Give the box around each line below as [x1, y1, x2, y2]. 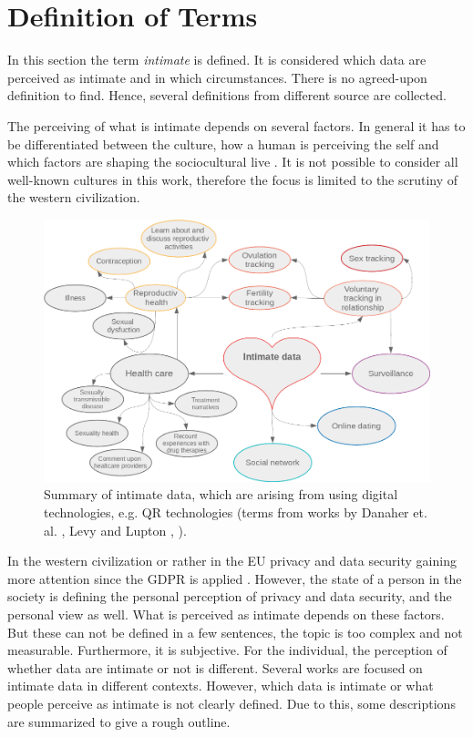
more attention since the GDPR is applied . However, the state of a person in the [7, 568, 462, 588]
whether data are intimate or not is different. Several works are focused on [7, 658, 423, 677]
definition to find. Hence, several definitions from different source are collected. [7, 86, 447, 105]
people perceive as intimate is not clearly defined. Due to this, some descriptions [7, 693, 456, 712]
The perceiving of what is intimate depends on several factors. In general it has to [7, 116, 466, 135]
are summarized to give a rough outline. [7, 711, 231, 731]
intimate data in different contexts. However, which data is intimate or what [7, 676, 434, 695]
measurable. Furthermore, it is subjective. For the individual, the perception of [7, 640, 447, 660]
